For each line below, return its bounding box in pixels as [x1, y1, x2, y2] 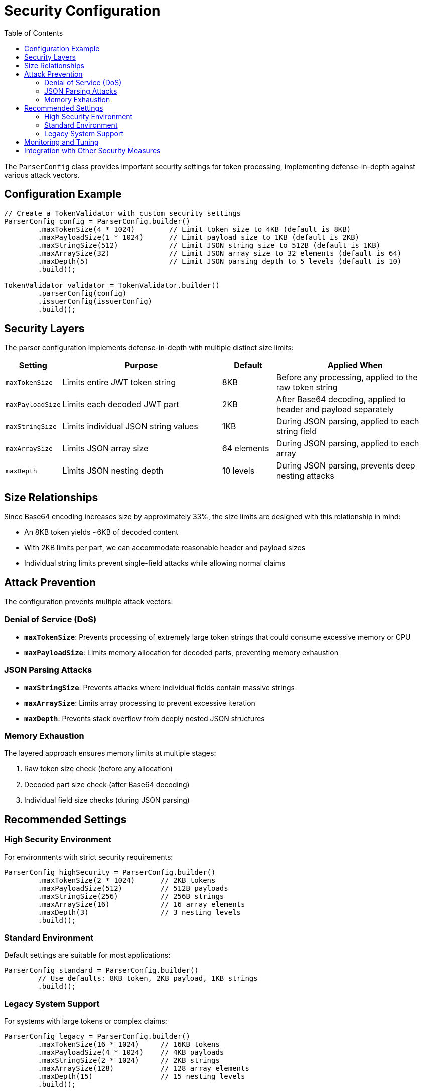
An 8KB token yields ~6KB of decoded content [24, 528, 178, 537]
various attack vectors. [4, 170, 80, 179]
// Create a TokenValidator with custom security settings [4, 209, 241, 217]
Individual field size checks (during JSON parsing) [24, 796, 190, 805]
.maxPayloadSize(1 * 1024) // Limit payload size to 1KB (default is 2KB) [38, 233, 360, 241]
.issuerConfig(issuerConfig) [38, 297, 153, 305]
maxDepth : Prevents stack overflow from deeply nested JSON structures [24, 714, 265, 723]
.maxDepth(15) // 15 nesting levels [38, 1072, 245, 1081]
